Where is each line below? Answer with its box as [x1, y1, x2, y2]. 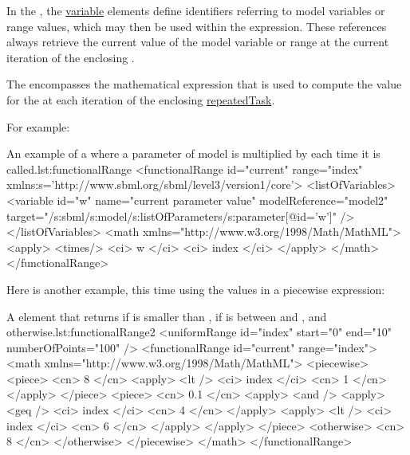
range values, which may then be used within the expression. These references [6, 18, 387, 34]
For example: [6, 118, 70, 135]
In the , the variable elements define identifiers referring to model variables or [6, 2, 385, 18]
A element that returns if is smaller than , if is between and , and [6, 308, 327, 324]
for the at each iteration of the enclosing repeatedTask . [6, 91, 275, 108]
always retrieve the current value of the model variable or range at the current [6, 33, 389, 50]
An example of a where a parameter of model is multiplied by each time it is [6, 145, 380, 162]
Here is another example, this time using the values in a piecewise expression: [6, 280, 385, 297]
